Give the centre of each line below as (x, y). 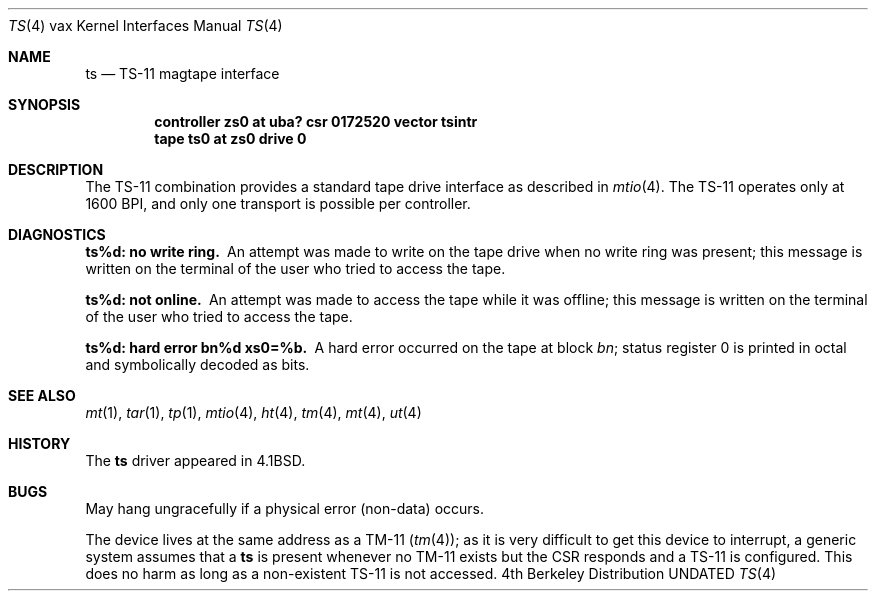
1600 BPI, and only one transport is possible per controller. (278, 203)
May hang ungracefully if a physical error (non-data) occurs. (285, 508)
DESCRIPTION (56, 169)
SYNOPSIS (44, 104)
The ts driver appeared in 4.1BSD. (195, 460)
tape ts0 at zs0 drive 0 (230, 138)
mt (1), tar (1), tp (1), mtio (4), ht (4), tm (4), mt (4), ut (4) (253, 412)
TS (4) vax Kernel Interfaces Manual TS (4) (145, 25)
